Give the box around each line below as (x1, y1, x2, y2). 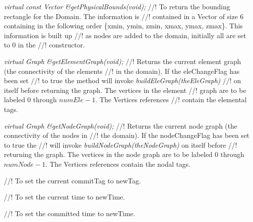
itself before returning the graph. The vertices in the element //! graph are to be (4, 85, 246, 95)
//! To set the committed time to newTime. (4, 208, 135, 218)
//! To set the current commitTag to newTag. (4, 175, 141, 185)
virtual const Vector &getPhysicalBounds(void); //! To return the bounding (4, 1, 230, 11)
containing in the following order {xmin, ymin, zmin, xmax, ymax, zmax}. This (4, 21, 243, 31)
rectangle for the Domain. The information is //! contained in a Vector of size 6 (4, 11, 244, 21)
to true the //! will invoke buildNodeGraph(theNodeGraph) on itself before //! (4, 139, 237, 150)
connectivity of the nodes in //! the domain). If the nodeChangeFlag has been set (4, 130, 250, 140)
